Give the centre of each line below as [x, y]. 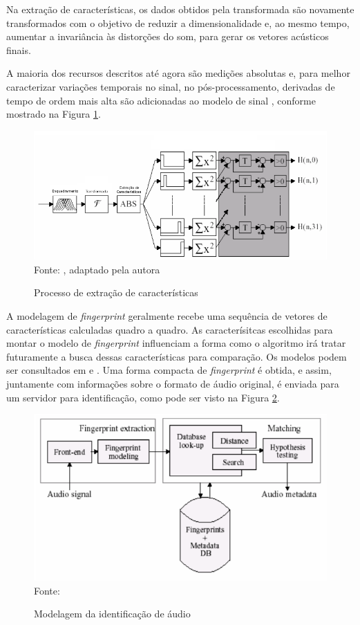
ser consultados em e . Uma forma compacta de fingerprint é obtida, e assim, [169, 370]
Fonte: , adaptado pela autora [97, 269]
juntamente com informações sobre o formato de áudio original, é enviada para [173, 384]
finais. [19, 49]
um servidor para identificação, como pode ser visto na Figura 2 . [143, 397]
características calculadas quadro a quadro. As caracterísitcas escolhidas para [170, 329]
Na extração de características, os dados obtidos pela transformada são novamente [180, 9]
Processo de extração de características [116, 292]
